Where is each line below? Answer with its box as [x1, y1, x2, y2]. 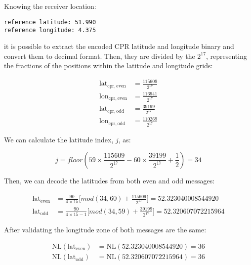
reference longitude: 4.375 [4, 27, 96, 34]
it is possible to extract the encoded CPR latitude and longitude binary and [4, 41, 234, 51]
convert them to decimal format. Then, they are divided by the [4, 50, 195, 61]
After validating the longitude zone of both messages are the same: [4, 224, 207, 235]
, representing [206, 50, 247, 61]
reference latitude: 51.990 [4, 18, 96, 26]
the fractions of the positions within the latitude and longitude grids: [4, 60, 213, 71]
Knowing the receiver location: [4, 1, 96, 11]
